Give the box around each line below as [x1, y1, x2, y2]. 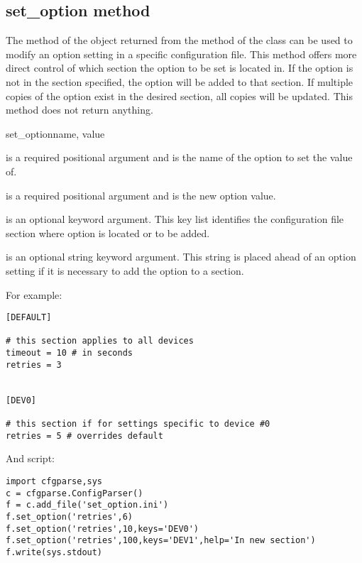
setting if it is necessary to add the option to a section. [6, 263, 244, 278]
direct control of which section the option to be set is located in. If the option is [6, 60, 353, 75]
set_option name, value [6, 126, 105, 141]
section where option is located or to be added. [6, 225, 210, 240]
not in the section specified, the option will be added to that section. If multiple [6, 74, 353, 89]
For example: [6, 287, 62, 302]
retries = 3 [6, 359, 62, 370]
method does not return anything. [6, 102, 153, 117]
